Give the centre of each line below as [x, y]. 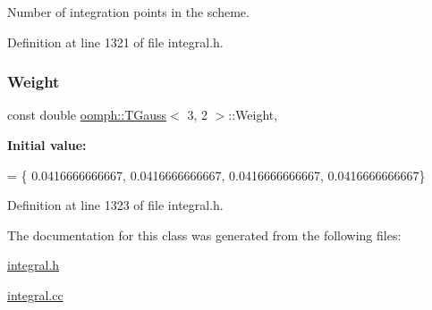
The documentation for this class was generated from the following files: [204, 235]
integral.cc [35, 294]
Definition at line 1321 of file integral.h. [115, 42]
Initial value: [47, 145]
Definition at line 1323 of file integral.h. [115, 205]
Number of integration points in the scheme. [128, 12]
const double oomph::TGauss [87, 115]
